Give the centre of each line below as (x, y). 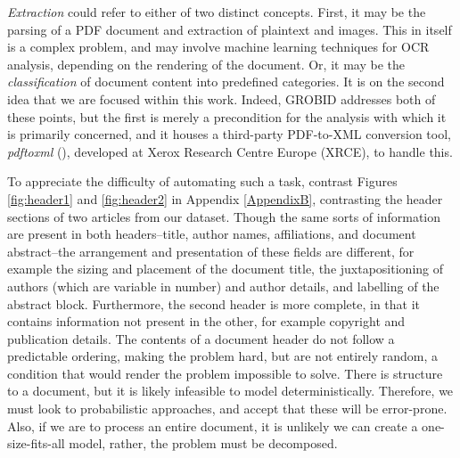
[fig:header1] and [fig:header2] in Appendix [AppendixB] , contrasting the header (225, 198)
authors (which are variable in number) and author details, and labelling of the (223, 286)
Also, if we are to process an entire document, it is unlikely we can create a (213, 425)
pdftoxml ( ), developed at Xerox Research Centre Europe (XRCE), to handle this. (230, 151)
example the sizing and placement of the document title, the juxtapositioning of (226, 269)
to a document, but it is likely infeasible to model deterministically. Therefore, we (230, 391)
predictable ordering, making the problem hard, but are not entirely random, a (222, 356)
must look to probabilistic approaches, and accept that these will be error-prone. (227, 409)
